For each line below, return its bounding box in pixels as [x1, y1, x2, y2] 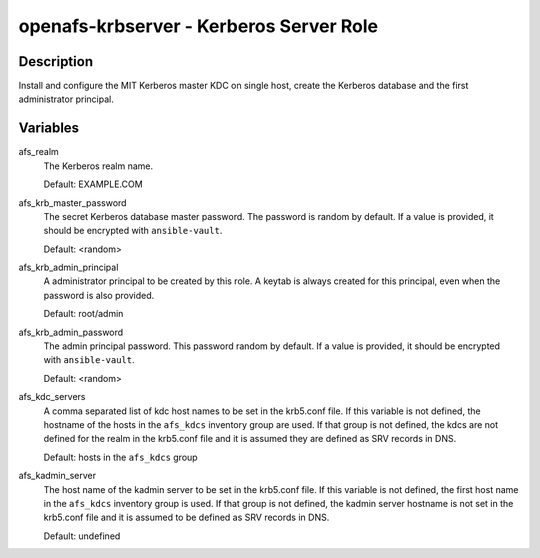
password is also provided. [43, 289, 155, 301]
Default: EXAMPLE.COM [43, 178, 144, 190]
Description [18, 53, 94, 70]
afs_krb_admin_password [18, 326, 124, 338]
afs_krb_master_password [18, 196, 127, 209]
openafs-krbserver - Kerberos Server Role [18, 15, 379, 37]
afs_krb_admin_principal [18, 261, 119, 274]
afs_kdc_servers [18, 391, 86, 403]
